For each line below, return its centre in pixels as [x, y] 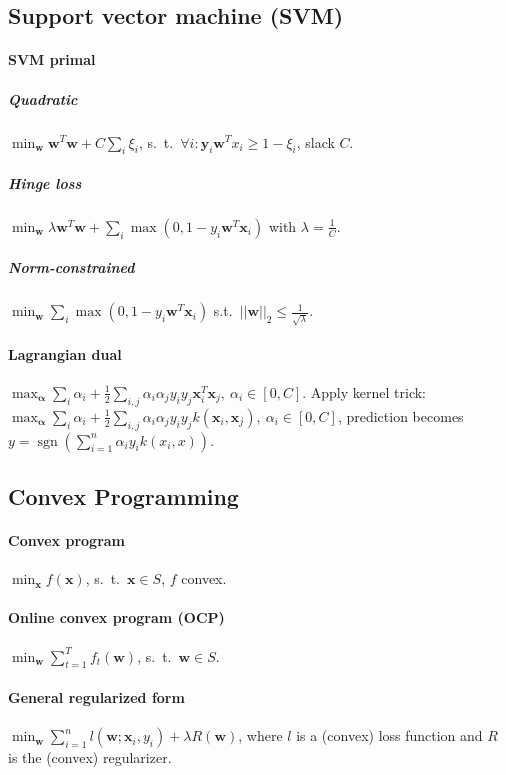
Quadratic [43, 98]
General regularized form [96, 696]
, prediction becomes [400, 415]
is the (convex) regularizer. [90, 757]
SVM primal [52, 59]
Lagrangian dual [65, 353]
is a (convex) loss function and [389, 735]
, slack [315, 141]
